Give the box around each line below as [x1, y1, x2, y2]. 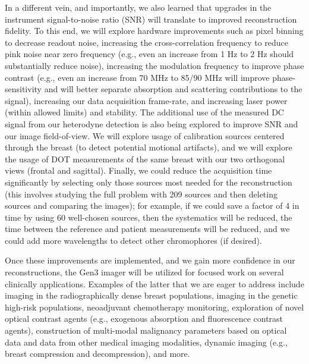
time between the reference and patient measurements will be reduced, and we [5, 222, 290, 235]
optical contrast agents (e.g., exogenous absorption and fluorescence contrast [5, 312, 283, 325]
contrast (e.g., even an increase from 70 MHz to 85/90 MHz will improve [5, 71, 270, 83]
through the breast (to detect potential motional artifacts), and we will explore [5, 141, 292, 153]
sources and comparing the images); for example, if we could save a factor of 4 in [5, 199, 299, 212]
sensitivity [5, 83, 42, 95]
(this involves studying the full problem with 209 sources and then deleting [5, 187, 278, 200]
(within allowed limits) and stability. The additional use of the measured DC [5, 106, 284, 118]
